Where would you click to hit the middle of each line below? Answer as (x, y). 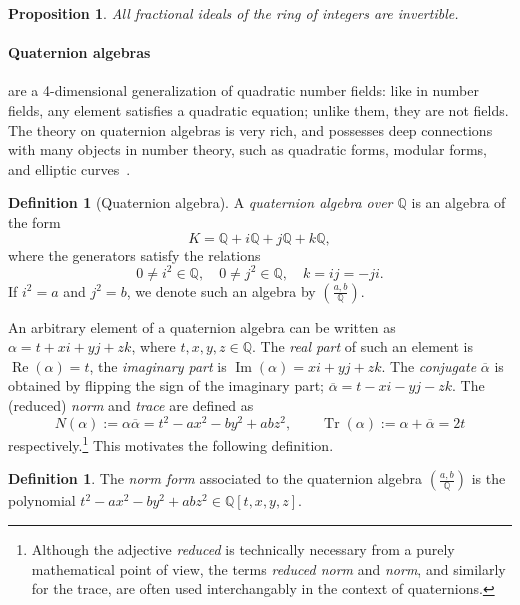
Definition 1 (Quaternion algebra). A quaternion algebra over (200, 202)
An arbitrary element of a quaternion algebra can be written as (202, 326)
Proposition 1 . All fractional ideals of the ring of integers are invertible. (233, 13)
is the (488, 478)
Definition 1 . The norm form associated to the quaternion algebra (215, 478)
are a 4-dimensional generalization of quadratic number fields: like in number (243, 90)
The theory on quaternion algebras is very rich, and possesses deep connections (250, 129)
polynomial (42, 500)
